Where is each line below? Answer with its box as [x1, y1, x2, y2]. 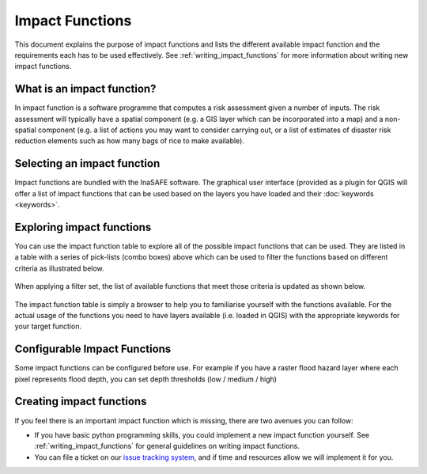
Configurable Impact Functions [14, 343, 172, 356]
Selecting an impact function [14, 157, 161, 170]
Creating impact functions [14, 395, 147, 408]
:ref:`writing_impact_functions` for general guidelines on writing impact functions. [34, 442, 300, 451]
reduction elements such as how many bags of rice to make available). [14, 136, 245, 146]
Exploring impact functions [14, 220, 152, 233]
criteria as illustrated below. [14, 264, 104, 273]
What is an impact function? [14, 82, 157, 96]
